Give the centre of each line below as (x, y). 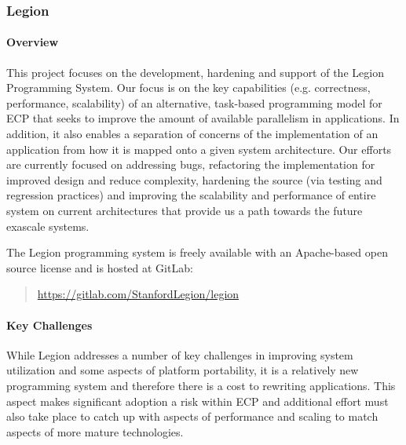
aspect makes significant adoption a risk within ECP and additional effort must (198, 401)
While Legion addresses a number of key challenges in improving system (180, 354)
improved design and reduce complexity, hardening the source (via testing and (194, 179)
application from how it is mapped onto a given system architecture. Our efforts (199, 149)
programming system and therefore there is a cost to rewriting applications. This (201, 385)
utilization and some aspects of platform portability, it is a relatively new (183, 370)
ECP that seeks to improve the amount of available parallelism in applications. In (203, 118)
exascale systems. (48, 226)
